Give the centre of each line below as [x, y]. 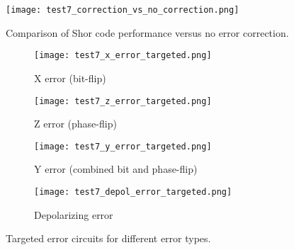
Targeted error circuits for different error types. [108, 238]
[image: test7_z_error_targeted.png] [123, 101]
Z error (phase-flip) [75, 124]
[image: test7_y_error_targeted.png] [123, 146]
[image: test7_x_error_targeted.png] [123, 56]
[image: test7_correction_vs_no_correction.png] [123, 10]
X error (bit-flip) [70, 78]
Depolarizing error [74, 214]
